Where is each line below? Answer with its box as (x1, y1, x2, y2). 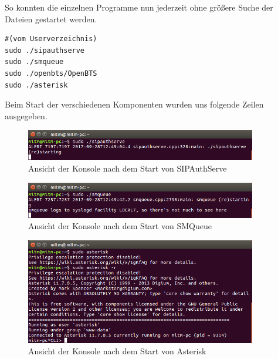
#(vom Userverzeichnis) (5, 35, 97, 43)
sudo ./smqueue (5, 58, 64, 66)
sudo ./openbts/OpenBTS (5, 69, 97, 78)
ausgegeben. (5, 109, 48, 122)
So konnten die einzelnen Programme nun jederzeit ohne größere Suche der (5, 1, 273, 13)
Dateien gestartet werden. (5, 12, 97, 25)
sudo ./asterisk (5, 80, 68, 89)
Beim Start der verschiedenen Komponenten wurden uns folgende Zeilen (5, 98, 264, 110)
